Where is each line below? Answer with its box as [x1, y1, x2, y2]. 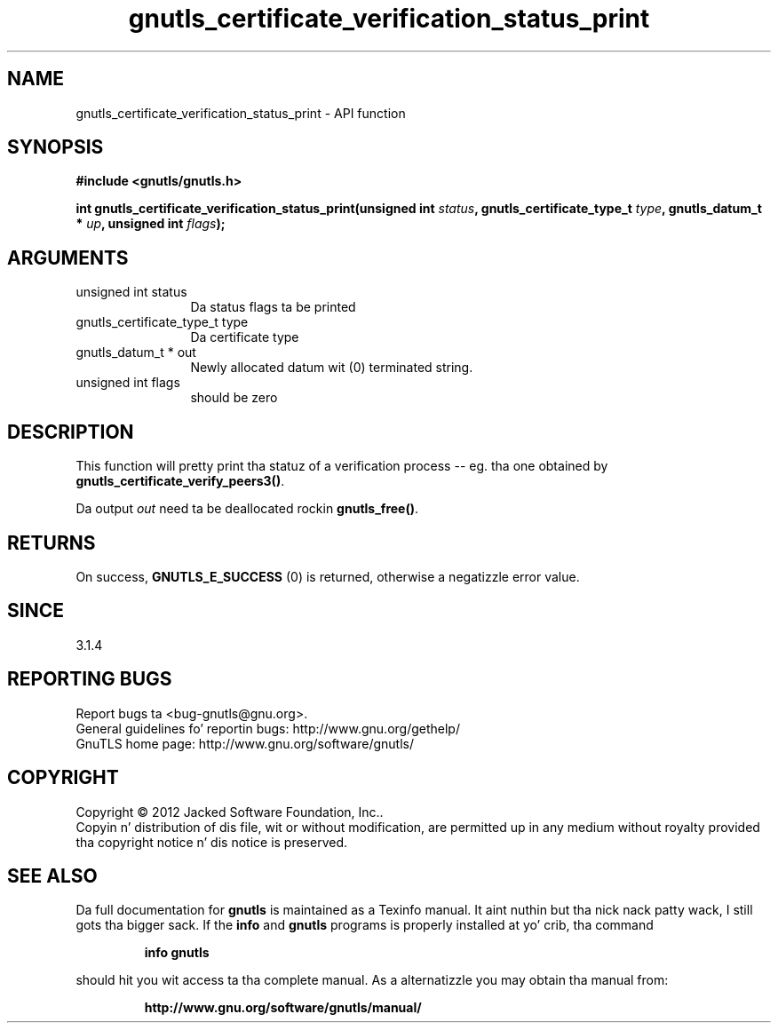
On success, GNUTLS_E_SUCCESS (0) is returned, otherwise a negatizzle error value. [75, 568, 580, 584]
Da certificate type [190, 329, 299, 345]
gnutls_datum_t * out [75, 345, 196, 360]
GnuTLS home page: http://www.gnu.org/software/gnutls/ [75, 735, 414, 751]
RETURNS [7, 531, 96, 554]
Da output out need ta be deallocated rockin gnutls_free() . [75, 501, 419, 517]
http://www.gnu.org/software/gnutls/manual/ [144, 1000, 422, 1016]
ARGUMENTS [7, 246, 129, 269]
